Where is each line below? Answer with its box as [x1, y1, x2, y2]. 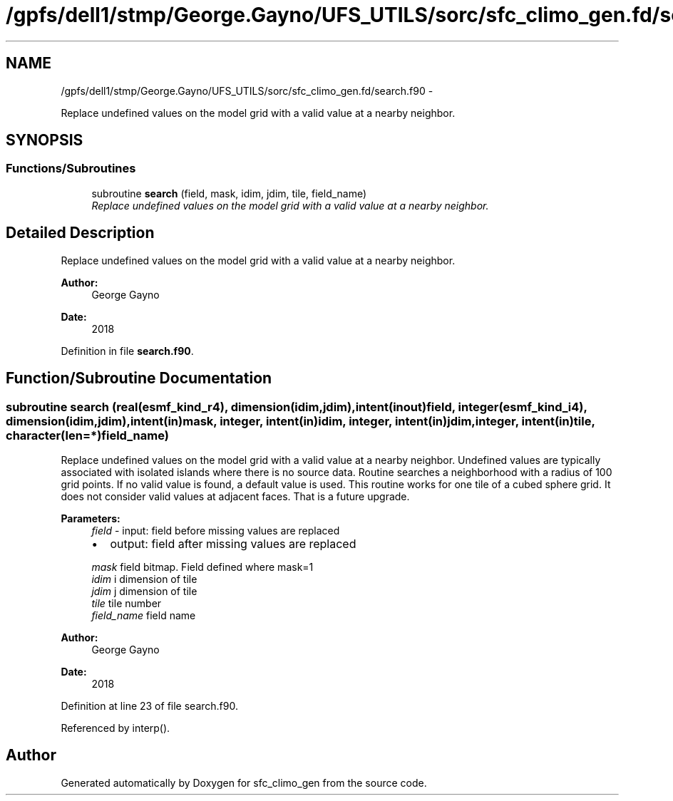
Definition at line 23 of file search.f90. [61, 699, 238, 712]
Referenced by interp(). [61, 721, 170, 734]
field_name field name [91, 609, 196, 621]
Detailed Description [6, 224, 155, 242]
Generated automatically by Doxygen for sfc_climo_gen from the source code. [61, 776, 427, 789]
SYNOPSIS [6, 131, 83, 150]
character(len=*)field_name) [6, 428, 169, 443]
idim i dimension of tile [91, 572, 197, 585]
